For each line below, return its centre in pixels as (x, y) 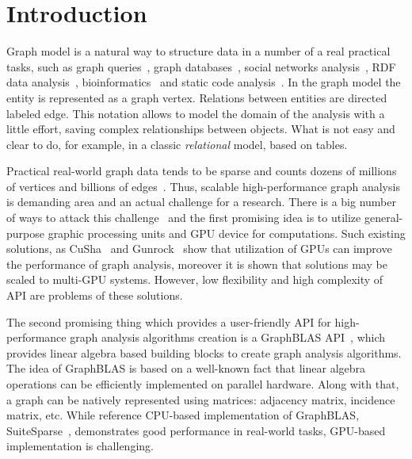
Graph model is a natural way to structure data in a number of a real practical (198, 51)
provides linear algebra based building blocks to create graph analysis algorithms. (204, 352)
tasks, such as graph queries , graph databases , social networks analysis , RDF (201, 66)
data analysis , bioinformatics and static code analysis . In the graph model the (204, 82)
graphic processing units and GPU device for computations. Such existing (227, 233)
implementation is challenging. (80, 446)
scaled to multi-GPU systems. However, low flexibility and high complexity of (195, 279)
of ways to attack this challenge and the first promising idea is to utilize (184, 218)
